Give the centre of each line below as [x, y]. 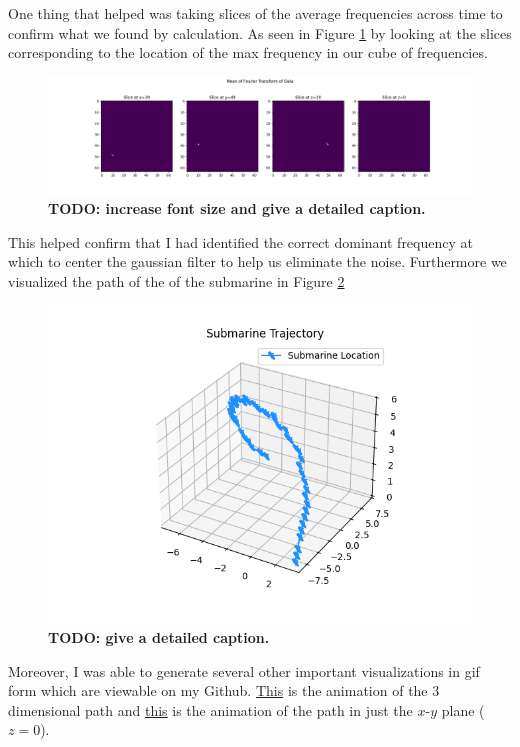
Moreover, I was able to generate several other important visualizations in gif [244, 670]
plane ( [463, 709]
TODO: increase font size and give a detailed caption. [237, 207]
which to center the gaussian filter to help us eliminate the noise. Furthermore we [257, 261]
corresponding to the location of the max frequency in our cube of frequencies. [248, 52]
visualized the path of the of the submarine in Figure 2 [176, 280]
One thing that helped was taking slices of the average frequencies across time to [255, 13]
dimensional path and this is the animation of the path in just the [210, 709]
